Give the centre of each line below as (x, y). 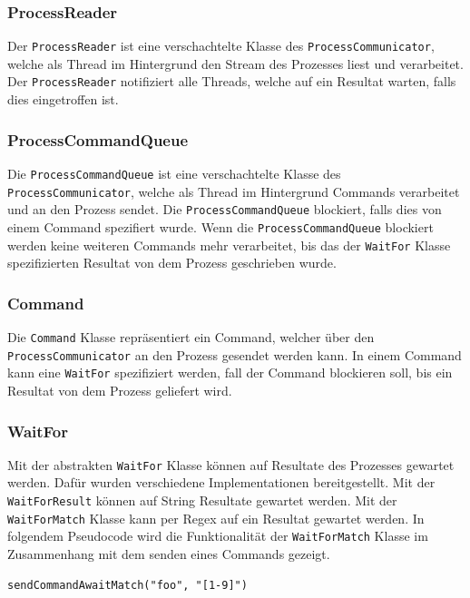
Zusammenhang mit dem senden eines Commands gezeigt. (169, 554)
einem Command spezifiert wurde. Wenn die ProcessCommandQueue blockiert (220, 226)
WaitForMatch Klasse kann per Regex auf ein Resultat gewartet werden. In (216, 518)
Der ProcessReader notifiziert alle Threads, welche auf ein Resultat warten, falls (232, 81)
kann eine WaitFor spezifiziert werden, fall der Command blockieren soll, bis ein (230, 373)
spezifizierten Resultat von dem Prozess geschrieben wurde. (172, 263)
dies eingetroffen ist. (63, 99)
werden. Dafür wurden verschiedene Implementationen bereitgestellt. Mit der (221, 482)
